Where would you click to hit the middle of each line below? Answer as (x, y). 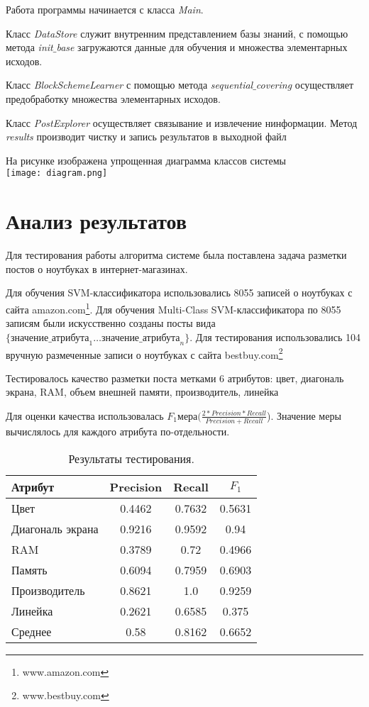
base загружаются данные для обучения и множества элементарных (202, 47)
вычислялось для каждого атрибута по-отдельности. (118, 432)
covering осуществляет (305, 85)
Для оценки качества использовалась (85, 415)
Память (29, 569)
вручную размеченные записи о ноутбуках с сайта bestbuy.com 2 (144, 353)
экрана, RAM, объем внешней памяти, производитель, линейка (142, 392)
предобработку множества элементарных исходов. (113, 98)
